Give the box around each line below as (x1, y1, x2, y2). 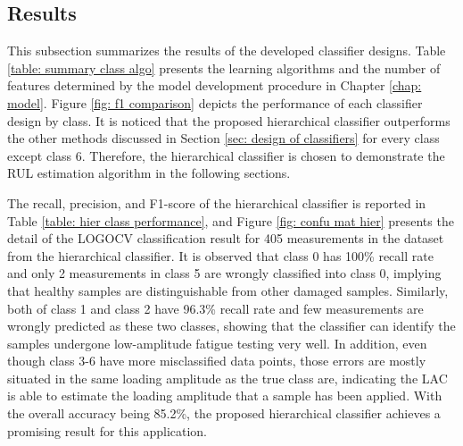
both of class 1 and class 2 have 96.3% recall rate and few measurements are (7, 299, 424, 317)
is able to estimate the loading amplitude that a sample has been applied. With (7, 386, 442, 405)
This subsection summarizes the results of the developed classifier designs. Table (7, 41, 446, 60)
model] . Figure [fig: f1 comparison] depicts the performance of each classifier (7, 93, 423, 112)
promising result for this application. (7, 421, 207, 440)
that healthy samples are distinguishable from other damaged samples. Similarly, (7, 281, 449, 299)
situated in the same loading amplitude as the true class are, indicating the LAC (7, 368, 448, 387)
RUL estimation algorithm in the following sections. (7, 164, 291, 182)
